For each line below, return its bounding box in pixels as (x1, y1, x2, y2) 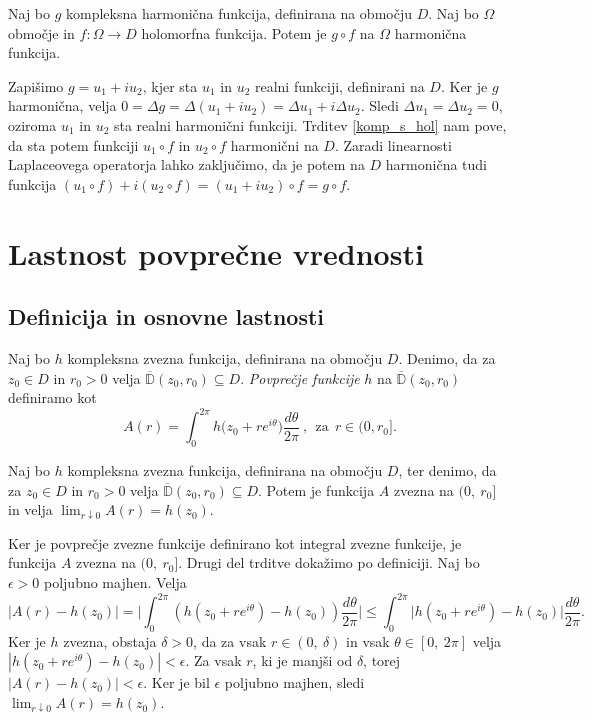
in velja (8, 499, 53, 520)
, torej (363, 650, 401, 671)
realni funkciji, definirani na (254, 75, 425, 96)
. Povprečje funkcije (240, 367, 360, 388)
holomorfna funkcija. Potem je (141, 22, 327, 43)
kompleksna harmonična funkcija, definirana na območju (66, 3, 412, 23)
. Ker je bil (143, 672, 210, 693)
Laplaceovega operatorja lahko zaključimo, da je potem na (8, 154, 365, 175)
